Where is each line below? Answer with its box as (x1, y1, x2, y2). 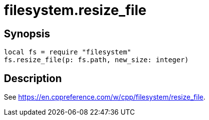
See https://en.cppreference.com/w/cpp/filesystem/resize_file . (4, 93, 206, 102)
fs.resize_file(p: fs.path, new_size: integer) (4, 56, 189, 64)
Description (4, 72, 62, 85)
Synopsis (4, 27, 50, 40)
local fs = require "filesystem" (4, 48, 132, 56)
